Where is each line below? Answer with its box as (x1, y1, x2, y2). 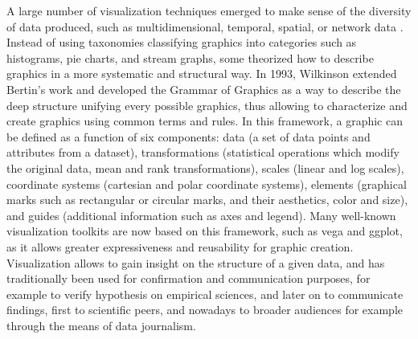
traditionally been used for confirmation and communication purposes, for (6, 270, 371, 287)
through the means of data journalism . (6, 317, 196, 333)
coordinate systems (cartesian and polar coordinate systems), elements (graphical (6, 175, 407, 192)
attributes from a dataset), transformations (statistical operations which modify (6, 144, 400, 161)
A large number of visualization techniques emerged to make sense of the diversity (6, 2, 412, 18)
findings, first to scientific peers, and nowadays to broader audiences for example (6, 301, 403, 318)
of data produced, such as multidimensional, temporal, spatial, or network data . (6, 18, 404, 35)
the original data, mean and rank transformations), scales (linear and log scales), (6, 159, 404, 176)
